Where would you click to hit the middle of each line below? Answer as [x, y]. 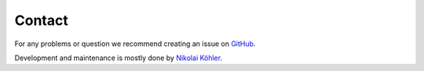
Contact [41, 20]
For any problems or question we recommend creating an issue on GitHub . [135, 44]
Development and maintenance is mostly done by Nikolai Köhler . [119, 58]
